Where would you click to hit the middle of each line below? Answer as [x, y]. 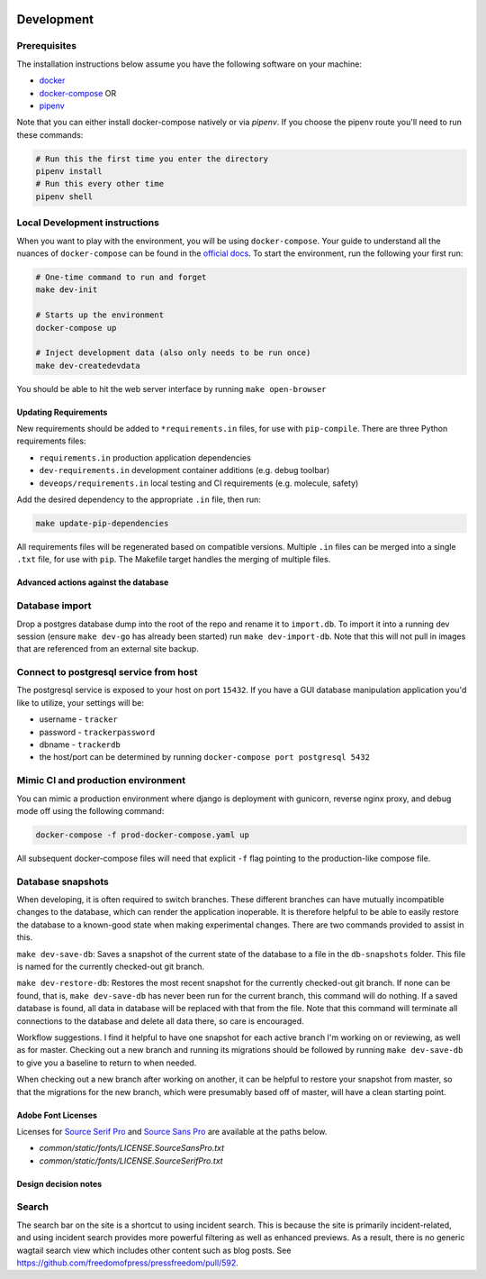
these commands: [50, 134]
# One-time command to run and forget [121, 277]
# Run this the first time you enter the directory [152, 159]
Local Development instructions [88, 223]
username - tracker [79, 719]
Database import [54, 606]
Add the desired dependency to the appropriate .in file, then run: [139, 499]
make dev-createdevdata [88, 365]
